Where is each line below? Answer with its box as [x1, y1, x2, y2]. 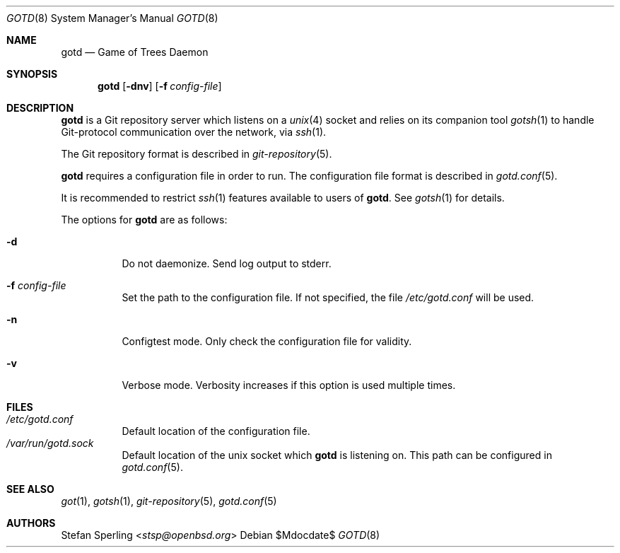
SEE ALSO [6, 483, 54, 495]
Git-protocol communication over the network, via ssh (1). [61, 126, 327, 138]
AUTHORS [6, 517, 56, 529]
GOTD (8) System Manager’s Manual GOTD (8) [6, 12, 218, 24]
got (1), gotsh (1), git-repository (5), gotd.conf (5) [61, 495, 277, 507]
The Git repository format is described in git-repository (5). [61, 148, 332, 160]
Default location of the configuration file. [122, 425, 310, 437]
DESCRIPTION [6, 102, 74, 114]
